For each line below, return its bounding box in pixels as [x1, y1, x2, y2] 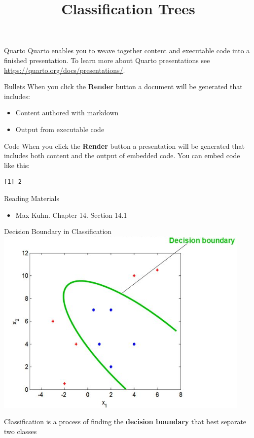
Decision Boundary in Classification [4, 226, 112, 236]
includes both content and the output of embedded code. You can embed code [4, 150, 240, 161]
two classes [4, 426, 37, 436]
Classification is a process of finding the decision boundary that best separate [4, 416, 247, 427]
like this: [4, 160, 30, 170]
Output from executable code [15, 124, 105, 134]
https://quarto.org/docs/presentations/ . [4, 65, 125, 75]
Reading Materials [4, 193, 59, 203]
